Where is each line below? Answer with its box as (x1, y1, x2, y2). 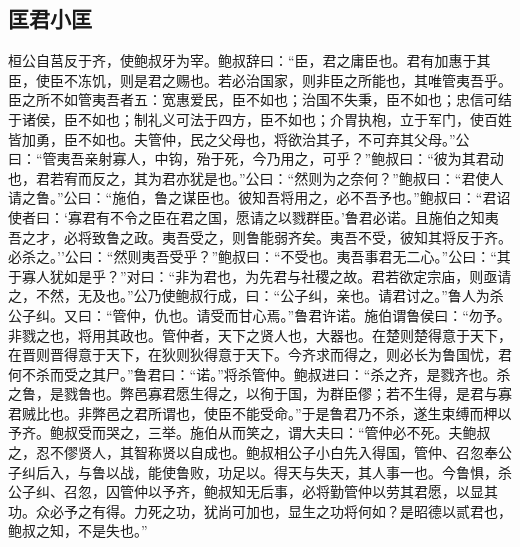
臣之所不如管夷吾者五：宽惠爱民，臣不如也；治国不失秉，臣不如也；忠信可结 (8, 89, 512, 110)
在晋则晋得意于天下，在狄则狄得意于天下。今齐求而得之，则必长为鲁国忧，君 (8, 344, 512, 365)
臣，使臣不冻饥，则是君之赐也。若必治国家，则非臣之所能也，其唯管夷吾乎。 (8, 69, 512, 90)
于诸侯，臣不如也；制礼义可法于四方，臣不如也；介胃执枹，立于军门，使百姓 (8, 108, 512, 129)
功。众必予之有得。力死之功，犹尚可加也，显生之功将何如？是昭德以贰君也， (8, 500, 512, 521)
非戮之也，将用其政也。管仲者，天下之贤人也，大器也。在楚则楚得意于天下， (8, 324, 512, 345)
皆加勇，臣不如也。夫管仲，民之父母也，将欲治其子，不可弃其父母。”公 (8, 128, 470, 149)
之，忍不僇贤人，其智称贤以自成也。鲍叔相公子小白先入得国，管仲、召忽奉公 (8, 442, 512, 463)
